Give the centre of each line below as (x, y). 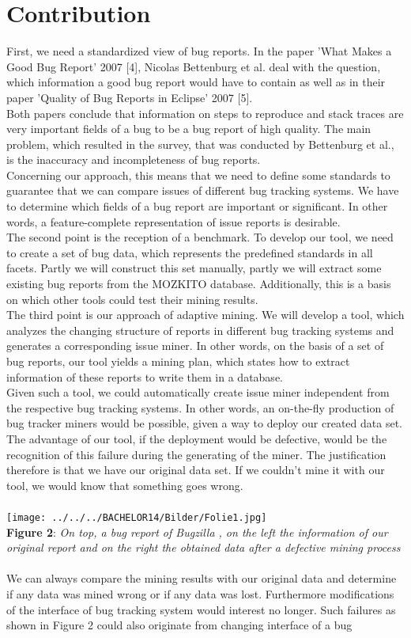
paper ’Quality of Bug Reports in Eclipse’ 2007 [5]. (130, 97)
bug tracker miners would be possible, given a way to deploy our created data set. (204, 423)
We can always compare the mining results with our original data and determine (202, 578)
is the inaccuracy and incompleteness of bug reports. (134, 159)
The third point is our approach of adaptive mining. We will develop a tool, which (205, 315)
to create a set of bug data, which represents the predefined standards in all (190, 252)
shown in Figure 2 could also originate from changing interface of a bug (179, 625)
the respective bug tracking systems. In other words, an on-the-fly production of (200, 407)
